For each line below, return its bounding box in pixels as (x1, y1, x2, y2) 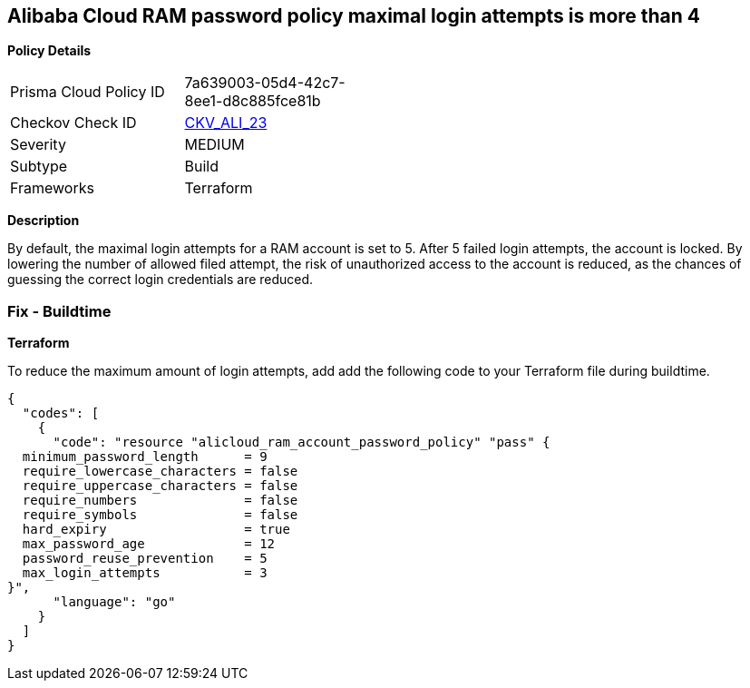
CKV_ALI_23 (184, 113, 268, 133)
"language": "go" (53, 595, 176, 610)
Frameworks (10, 179, 94, 198)
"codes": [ (22, 406, 100, 421)
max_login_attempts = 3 (22, 565, 268, 581)
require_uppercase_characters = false (22, 478, 298, 494)
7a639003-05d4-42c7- (184, 74, 346, 93)
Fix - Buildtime (7, 301, 112, 320)
